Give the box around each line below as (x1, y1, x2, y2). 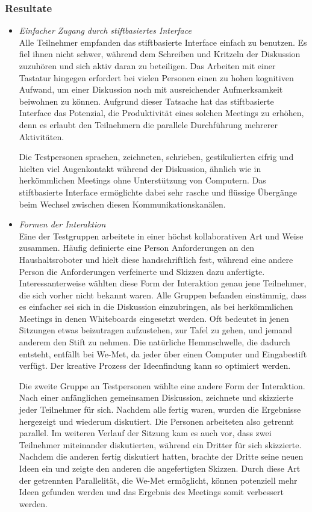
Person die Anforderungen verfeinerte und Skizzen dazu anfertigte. (19, 265, 265, 277)
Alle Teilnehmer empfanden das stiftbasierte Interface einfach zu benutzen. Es (19, 35, 307, 48)
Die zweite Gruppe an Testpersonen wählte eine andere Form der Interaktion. (19, 379, 305, 392)
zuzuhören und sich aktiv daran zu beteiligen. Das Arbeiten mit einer (19, 60, 276, 72)
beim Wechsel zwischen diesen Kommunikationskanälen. (19, 197, 226, 210)
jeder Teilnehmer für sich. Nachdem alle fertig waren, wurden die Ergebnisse (19, 403, 301, 416)
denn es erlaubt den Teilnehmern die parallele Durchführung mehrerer (19, 118, 278, 131)
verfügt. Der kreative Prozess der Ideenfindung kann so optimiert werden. (19, 359, 291, 372)
